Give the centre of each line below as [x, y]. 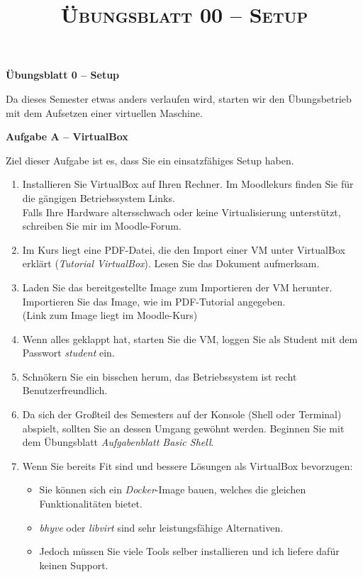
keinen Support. [74, 565]
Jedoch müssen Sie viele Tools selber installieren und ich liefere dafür [189, 551]
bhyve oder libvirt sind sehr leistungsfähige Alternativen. [161, 527]
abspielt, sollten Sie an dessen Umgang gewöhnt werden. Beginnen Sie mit [183, 428]
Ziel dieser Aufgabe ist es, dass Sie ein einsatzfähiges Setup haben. [150, 160]
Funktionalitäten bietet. [91, 504]
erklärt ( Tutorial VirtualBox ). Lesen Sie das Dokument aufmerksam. [171, 263]
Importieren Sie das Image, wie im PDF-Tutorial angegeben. [154, 301]
